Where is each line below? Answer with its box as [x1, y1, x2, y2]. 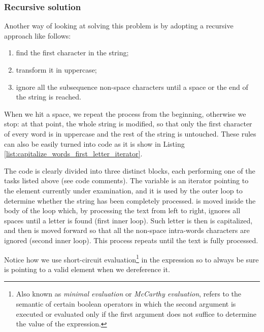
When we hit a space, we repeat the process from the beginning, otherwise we [4, 108, 246, 119]
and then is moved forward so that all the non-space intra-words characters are [4, 225, 250, 236]
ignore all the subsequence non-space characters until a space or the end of [16, 81, 248, 92]
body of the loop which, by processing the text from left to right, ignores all [4, 205, 241, 216]
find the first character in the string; [16, 47, 129, 58]
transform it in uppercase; [16, 64, 97, 75]
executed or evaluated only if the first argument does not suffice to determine [16, 308, 257, 319]
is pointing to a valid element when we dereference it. [4, 263, 170, 274]
